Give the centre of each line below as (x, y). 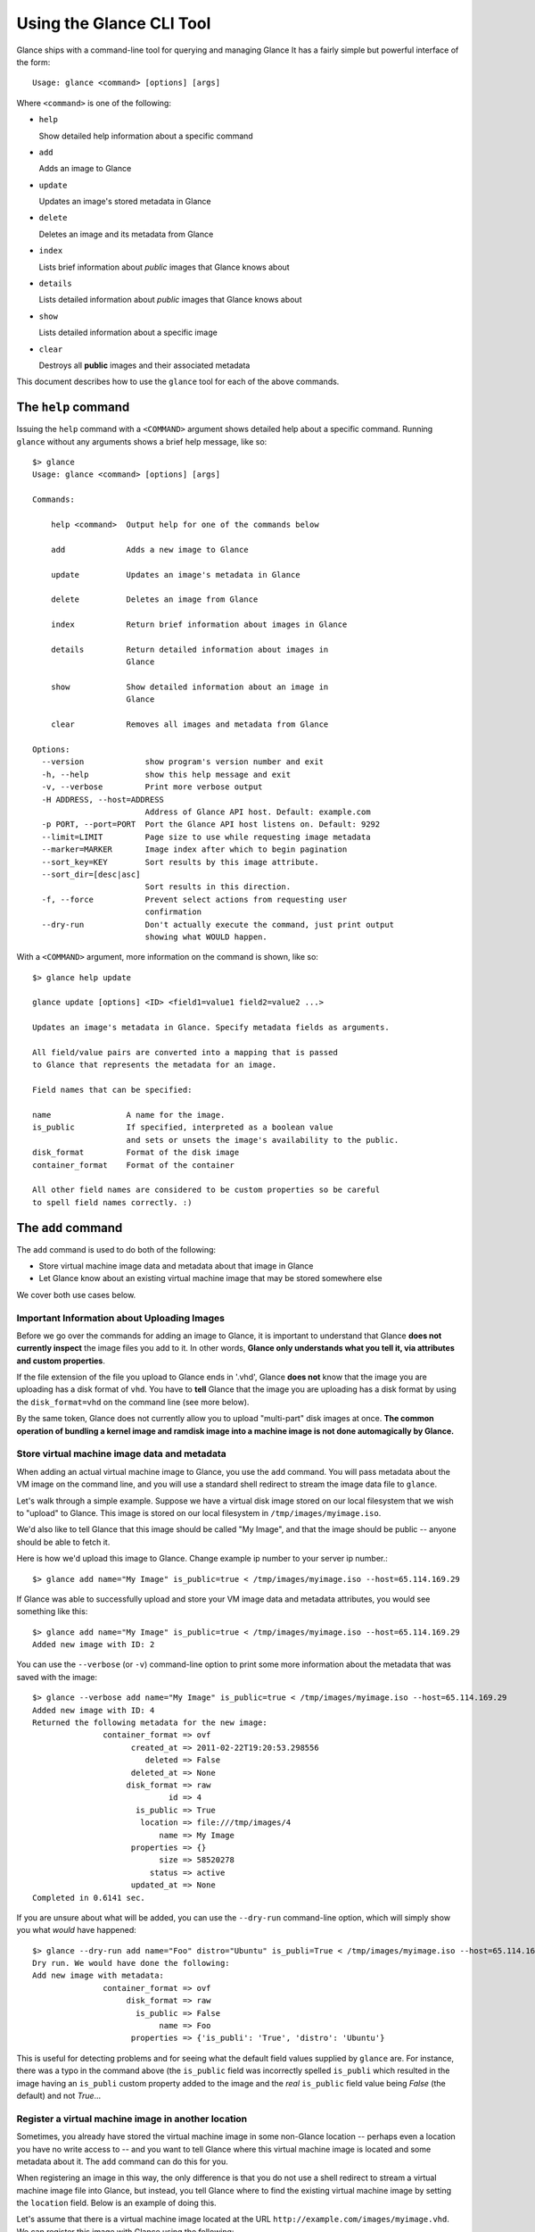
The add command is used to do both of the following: (116, 1249)
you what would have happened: (77, 1930)
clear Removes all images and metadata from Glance (189, 725)
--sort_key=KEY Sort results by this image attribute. (181, 862)
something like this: (52, 1612)
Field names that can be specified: (112, 1090)
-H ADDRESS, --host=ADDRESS (103, 800)
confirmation (173, 912)
